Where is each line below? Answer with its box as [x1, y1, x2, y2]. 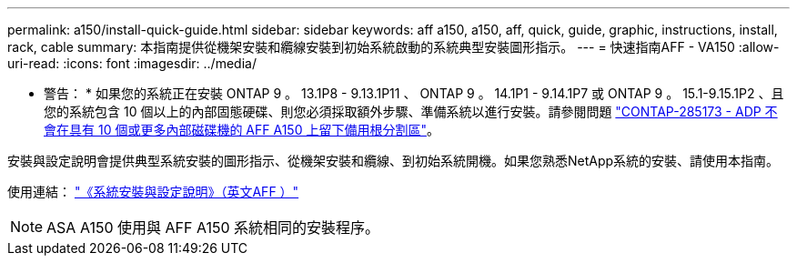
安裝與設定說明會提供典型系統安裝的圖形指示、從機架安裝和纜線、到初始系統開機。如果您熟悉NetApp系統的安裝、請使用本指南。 [7, 153, 780, 168]
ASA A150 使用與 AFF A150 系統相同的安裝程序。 [46, 218, 380, 237]
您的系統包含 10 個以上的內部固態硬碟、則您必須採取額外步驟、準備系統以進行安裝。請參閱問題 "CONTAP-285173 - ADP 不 [44, 104, 778, 119]
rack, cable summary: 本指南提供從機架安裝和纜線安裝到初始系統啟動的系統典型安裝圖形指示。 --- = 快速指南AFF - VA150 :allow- [7, 39, 780, 55]
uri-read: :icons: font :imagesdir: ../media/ [7, 56, 257, 71]
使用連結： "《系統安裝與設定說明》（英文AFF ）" [7, 184, 299, 199]
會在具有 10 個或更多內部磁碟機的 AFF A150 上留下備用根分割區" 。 [44, 122, 439, 137]
